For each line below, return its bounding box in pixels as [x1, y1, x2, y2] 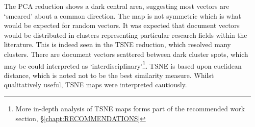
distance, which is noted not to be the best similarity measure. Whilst [4, 70, 214, 80]
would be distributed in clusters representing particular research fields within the [4, 29, 247, 40]
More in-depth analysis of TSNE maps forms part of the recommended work [15, 103, 245, 113]
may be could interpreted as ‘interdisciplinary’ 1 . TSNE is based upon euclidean [4, 59, 242, 71]
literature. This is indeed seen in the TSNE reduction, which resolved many [4, 39, 231, 50]
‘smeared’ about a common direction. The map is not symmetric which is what [4, 10, 241, 21]
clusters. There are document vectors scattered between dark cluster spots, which [4, 49, 248, 59]
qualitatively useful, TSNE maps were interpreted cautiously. [4, 79, 187, 90]
